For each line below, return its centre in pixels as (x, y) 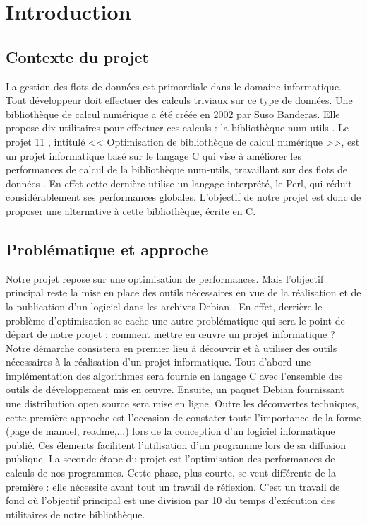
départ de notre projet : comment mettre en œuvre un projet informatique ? (170, 334)
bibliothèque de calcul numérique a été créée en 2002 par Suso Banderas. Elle (173, 113)
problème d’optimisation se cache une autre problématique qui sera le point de (175, 320)
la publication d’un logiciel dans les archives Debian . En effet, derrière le (164, 306)
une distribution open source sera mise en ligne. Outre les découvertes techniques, (182, 403)
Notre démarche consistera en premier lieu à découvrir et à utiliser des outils (172, 347)
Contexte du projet (77, 56)
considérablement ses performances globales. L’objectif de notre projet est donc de (183, 197)
